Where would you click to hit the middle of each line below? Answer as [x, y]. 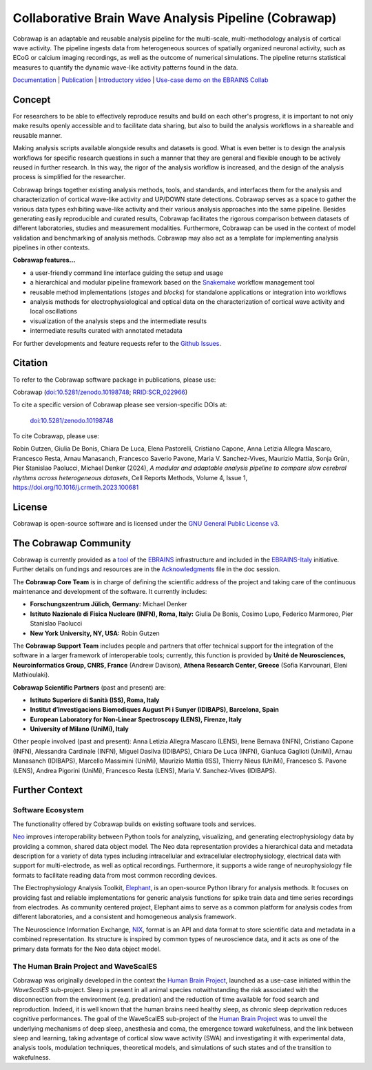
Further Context [48, 790]
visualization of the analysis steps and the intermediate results [118, 321]
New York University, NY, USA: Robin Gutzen [95, 633]
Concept [32, 100]
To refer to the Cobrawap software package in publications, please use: [114, 380]
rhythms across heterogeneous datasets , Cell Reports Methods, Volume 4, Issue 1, [130, 477]
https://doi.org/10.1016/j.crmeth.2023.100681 [76, 487]
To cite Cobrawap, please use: [56, 436]
